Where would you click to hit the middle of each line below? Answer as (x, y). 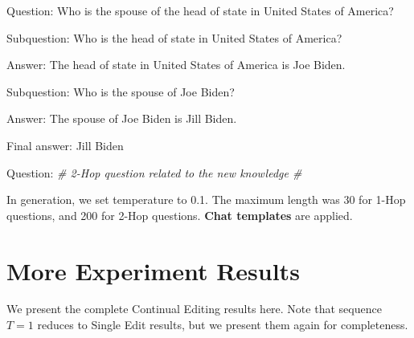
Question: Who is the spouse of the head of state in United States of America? (200, 10)
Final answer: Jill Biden (65, 145)
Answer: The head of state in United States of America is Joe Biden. (176, 65)
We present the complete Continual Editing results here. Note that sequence (194, 309)
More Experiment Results (153, 270)
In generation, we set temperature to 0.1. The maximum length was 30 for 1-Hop (206, 200)
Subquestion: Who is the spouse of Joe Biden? (121, 91)
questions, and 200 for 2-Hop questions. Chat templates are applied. (180, 215)
